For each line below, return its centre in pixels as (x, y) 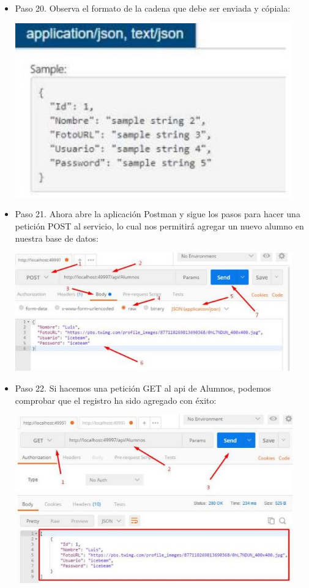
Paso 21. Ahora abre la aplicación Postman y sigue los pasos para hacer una (158, 214)
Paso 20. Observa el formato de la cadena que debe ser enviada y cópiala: (153, 8)
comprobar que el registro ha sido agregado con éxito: (116, 400)
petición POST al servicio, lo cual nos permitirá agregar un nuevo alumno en (159, 226)
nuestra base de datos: (57, 238)
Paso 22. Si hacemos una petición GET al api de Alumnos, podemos (143, 388)
